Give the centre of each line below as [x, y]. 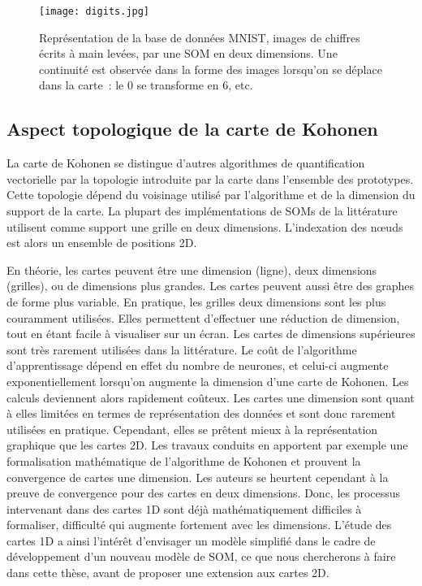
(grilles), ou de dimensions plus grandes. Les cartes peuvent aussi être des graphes [211, 286]
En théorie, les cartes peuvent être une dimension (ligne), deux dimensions [192, 269]
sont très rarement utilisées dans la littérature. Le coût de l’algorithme [182, 349]
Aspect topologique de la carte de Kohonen [192, 129]
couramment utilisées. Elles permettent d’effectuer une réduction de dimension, [203, 317]
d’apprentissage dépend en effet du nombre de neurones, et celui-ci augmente [198, 365]
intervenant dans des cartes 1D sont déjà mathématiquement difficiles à [184, 508]
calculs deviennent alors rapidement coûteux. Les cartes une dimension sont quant [211, 397]
